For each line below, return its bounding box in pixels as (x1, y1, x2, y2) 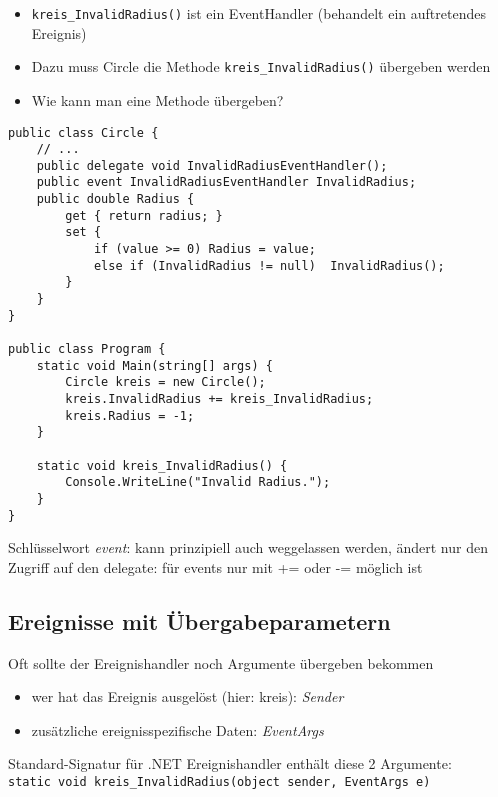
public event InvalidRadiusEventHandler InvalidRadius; (36, 175, 417, 190)
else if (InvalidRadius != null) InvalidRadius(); (93, 258, 445, 273)
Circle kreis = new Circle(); (65, 375, 266, 390)
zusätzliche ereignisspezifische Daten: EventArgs (31, 719, 324, 740)
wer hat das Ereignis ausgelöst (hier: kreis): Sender (31, 686, 344, 707)
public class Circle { (8, 125, 159, 140)
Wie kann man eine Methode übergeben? (31, 89, 284, 110)
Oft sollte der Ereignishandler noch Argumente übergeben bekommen (8, 652, 434, 673)
